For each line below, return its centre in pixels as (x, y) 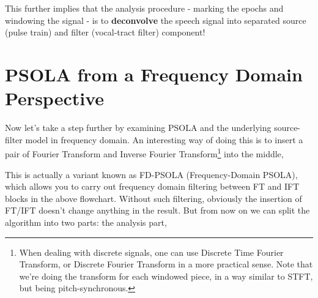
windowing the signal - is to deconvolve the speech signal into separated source (156, 20)
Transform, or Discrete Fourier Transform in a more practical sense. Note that (166, 264)
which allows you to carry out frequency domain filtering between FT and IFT (152, 186)
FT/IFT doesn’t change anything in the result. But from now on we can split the (157, 210)
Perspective (55, 98)
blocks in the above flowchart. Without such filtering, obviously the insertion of (153, 198)
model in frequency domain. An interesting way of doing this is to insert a (164, 139)
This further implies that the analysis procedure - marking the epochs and (144, 8)
